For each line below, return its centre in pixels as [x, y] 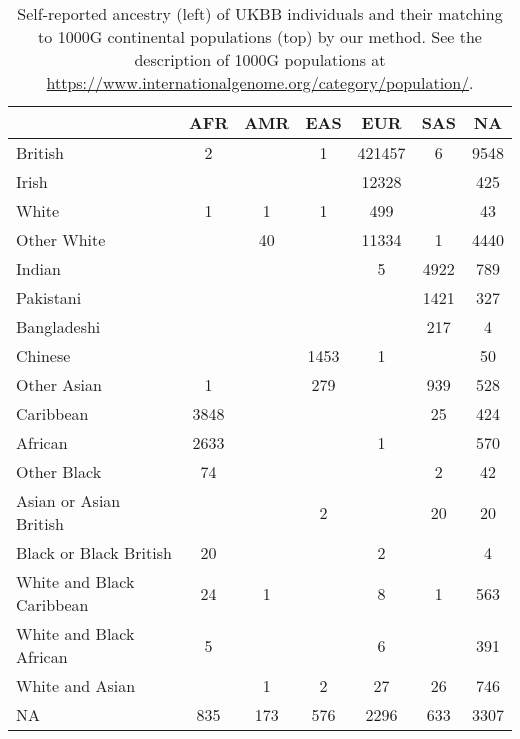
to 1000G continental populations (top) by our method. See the [260, 36]
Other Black [59, 471]
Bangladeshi [58, 326]
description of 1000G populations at [260, 59]
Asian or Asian [68, 500]
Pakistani [49, 297]
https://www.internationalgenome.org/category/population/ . [260, 82]
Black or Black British [94, 552]
